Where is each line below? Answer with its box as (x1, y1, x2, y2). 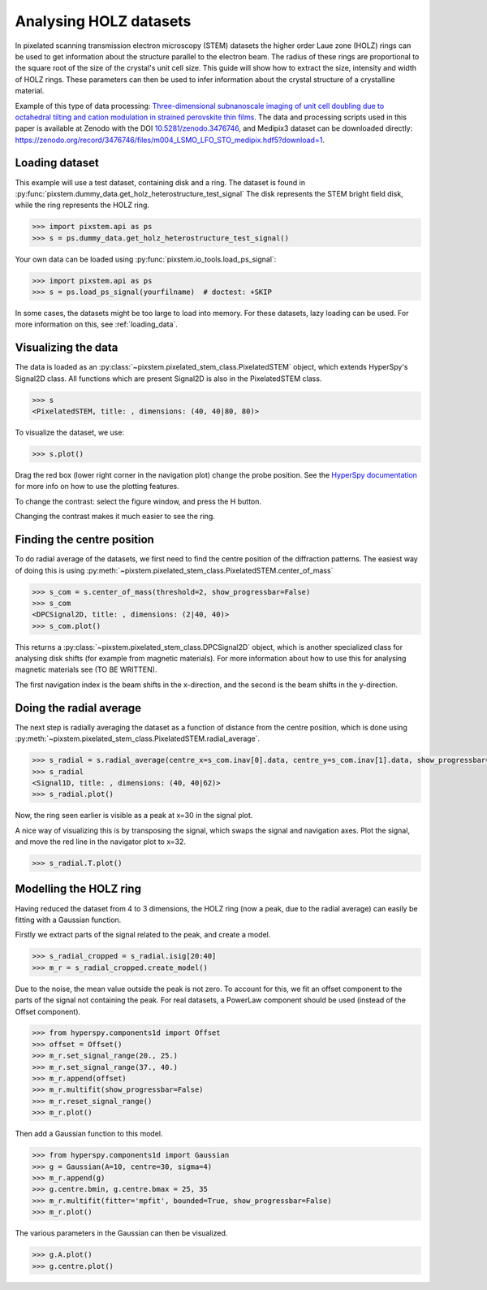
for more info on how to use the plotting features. (15, 482, 179, 491)
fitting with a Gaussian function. (15, 915, 122, 924)
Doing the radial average (15, 701, 142, 715)
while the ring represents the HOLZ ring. (15, 200, 150, 210)
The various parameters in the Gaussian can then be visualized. (15, 1228, 228, 1238)
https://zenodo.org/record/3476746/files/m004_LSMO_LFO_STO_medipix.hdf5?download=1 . (15, 135, 325, 145)
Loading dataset (15, 156, 99, 170)
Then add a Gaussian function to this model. (15, 1129, 163, 1139)
